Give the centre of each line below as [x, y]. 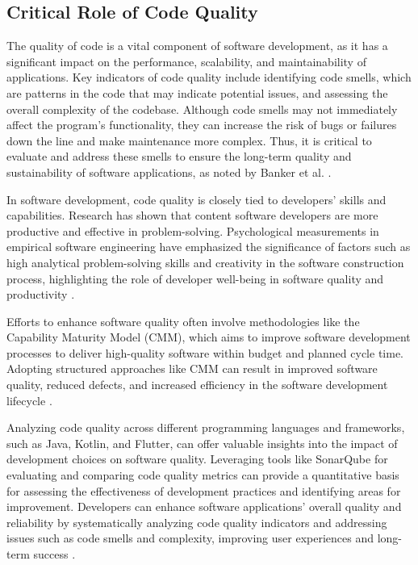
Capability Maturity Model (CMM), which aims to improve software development [209, 337]
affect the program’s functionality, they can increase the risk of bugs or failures [202, 125]
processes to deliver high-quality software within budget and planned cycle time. [205, 352]
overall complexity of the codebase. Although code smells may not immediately [202, 109]
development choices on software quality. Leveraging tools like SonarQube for [197, 459]
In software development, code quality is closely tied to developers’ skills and [196, 199]
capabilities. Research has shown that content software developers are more [192, 215]
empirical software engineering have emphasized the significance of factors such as [209, 247]
